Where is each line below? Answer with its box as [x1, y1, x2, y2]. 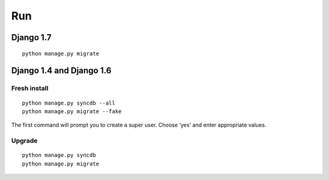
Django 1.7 [11, 32, 52, 43]
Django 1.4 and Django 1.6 [11, 66, 112, 76]
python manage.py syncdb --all [22, 99, 116, 106]
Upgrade [11, 137, 38, 145]
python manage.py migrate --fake [22, 108, 122, 115]
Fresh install [11, 84, 49, 92]
